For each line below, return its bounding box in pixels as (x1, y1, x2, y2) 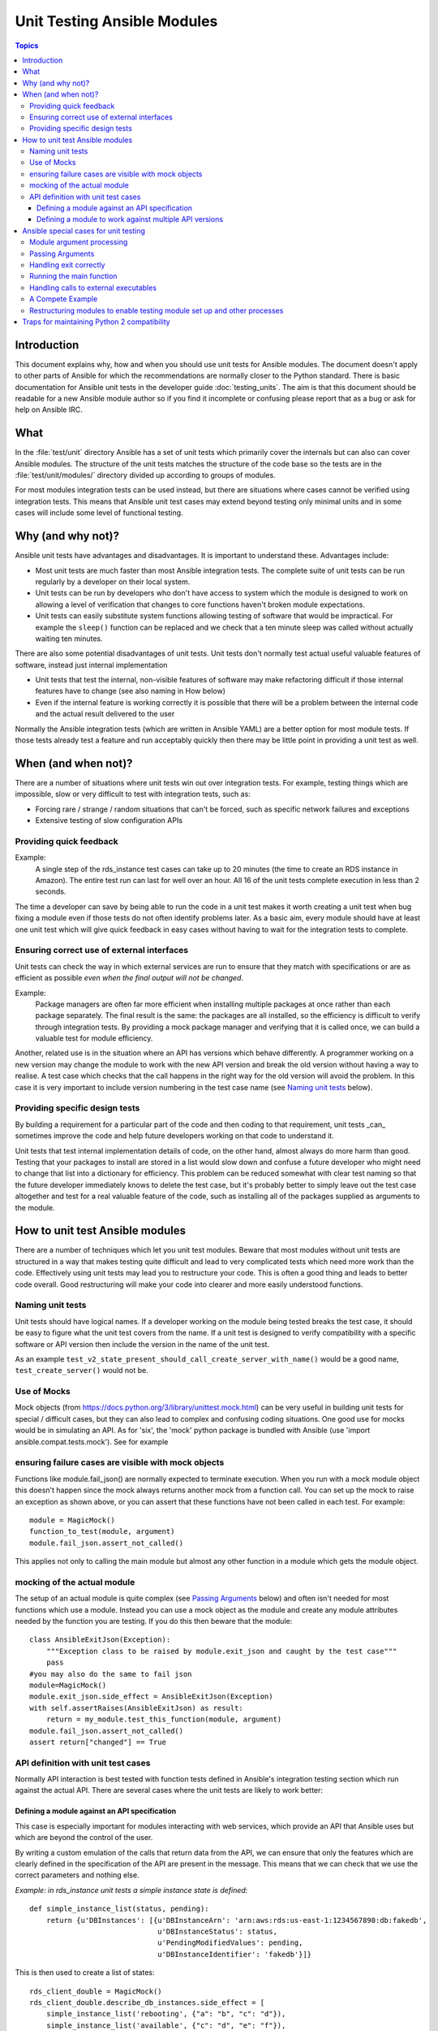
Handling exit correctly (29, 260, 105, 270)
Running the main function (29, 271, 118, 281)
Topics (15, 41, 39, 50)
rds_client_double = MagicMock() (29, 1986, 162, 1996)
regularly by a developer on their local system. (35, 577, 191, 587)
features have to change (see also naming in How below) (35, 686, 226, 696)
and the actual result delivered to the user (35, 709, 175, 719)
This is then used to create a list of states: (15, 1968, 155, 1977)
